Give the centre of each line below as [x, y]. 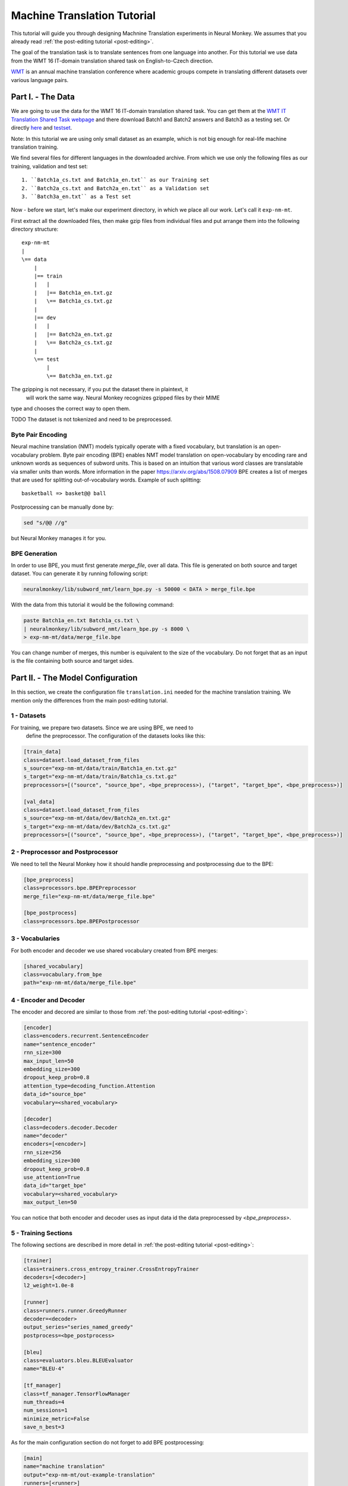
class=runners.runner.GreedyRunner [75, 1310]
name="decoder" [45, 1136]
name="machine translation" [64, 1466]
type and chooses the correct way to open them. [71, 408]
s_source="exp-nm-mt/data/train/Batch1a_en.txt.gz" [100, 768]
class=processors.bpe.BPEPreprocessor [80, 888]
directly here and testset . [42, 128]
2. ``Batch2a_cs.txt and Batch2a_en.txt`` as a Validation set [116, 188]
